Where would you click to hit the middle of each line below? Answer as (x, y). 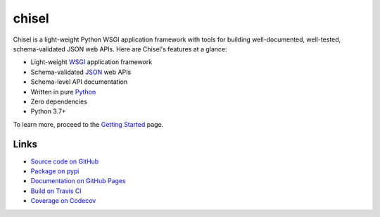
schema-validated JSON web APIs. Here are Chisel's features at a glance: (120, 49)
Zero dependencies (59, 101)
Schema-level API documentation (79, 82)
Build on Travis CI (56, 191)
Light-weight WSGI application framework (91, 62)
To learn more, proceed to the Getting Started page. (88, 124)
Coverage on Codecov (63, 201)
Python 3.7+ (48, 111)
